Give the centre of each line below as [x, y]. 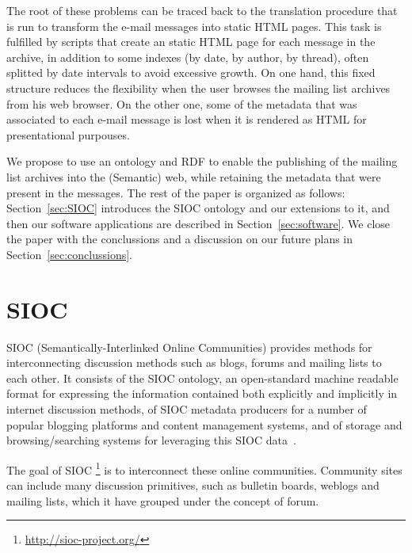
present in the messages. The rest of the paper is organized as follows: [176, 192]
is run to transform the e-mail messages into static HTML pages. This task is [194, 26]
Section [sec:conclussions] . [69, 254]
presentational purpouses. [68, 134]
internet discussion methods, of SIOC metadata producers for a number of [187, 409]
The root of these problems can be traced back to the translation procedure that [202, 10]
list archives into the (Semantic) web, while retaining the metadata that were [194, 176]
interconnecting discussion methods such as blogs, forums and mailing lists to [194, 362]
